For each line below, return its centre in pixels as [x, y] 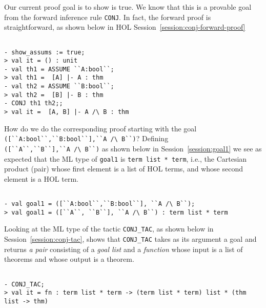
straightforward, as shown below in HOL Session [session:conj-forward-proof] [125, 27]
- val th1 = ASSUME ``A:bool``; [59, 69]
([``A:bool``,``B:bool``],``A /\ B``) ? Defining [86, 138]
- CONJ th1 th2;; [34, 103]
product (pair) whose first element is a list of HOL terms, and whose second [124, 169]
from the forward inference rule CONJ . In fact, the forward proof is [108, 17]
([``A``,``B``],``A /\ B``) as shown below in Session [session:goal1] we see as [133, 148]
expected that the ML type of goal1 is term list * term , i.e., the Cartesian [126, 158]
